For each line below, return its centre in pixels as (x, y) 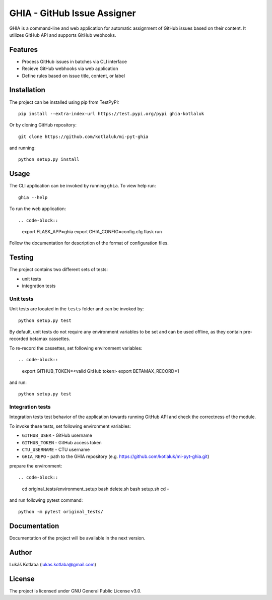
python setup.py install (49, 159)
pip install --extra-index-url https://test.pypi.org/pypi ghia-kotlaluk (111, 114)
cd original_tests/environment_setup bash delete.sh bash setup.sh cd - (95, 489)
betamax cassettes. (50, 339)
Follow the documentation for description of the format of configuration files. (89, 243)
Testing (21, 258)
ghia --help (33, 197)
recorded (19, 339)
